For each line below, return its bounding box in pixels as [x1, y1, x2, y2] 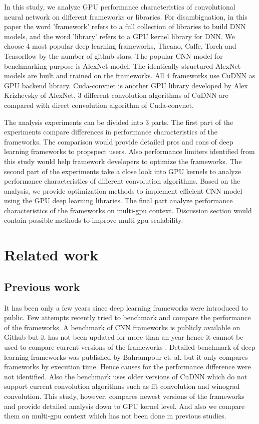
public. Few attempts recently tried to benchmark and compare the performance [4, 312, 251, 323]
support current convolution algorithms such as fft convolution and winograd [4, 381, 240, 391]
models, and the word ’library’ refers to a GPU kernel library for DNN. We [4, 31, 235, 41]
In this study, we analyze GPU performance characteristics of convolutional [4, 2, 235, 12]
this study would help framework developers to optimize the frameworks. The [4, 156, 242, 166]
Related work [4, 244, 99, 265]
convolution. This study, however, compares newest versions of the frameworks [4, 390, 244, 401]
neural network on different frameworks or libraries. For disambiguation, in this [4, 11, 247, 22]
